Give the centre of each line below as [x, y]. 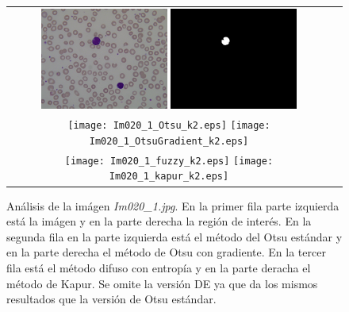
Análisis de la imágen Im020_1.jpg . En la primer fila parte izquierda [173, 205]
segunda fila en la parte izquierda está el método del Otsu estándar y [174, 236]
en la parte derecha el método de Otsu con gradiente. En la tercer [166, 252]
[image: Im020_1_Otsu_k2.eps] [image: [169, 126]
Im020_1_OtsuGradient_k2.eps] [169, 141]
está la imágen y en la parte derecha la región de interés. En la [159, 221]
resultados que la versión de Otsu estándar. [111, 299]
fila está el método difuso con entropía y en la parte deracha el [159, 267]
